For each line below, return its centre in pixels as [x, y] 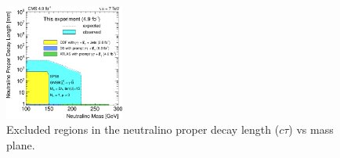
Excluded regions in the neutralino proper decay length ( [143, 129]
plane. [21, 145]
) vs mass [311, 129]
